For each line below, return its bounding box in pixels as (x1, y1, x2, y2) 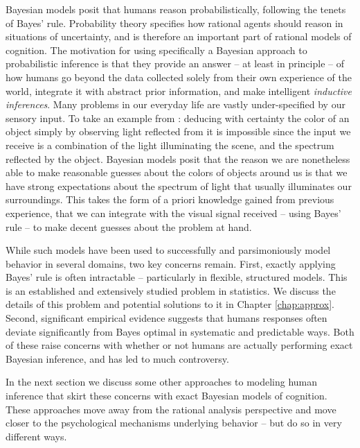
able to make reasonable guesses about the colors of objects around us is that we (6, 165, 348, 180)
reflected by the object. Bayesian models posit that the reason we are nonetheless (6, 151, 350, 166)
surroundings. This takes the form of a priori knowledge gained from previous (6, 192, 334, 207)
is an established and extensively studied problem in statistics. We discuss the (6, 283, 336, 298)
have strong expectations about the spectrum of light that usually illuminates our (6, 178, 352, 193)
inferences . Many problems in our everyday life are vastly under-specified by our (6, 97, 345, 112)
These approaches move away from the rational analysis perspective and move (6, 402, 336, 416)
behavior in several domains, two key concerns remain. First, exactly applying (6, 256, 336, 270)
